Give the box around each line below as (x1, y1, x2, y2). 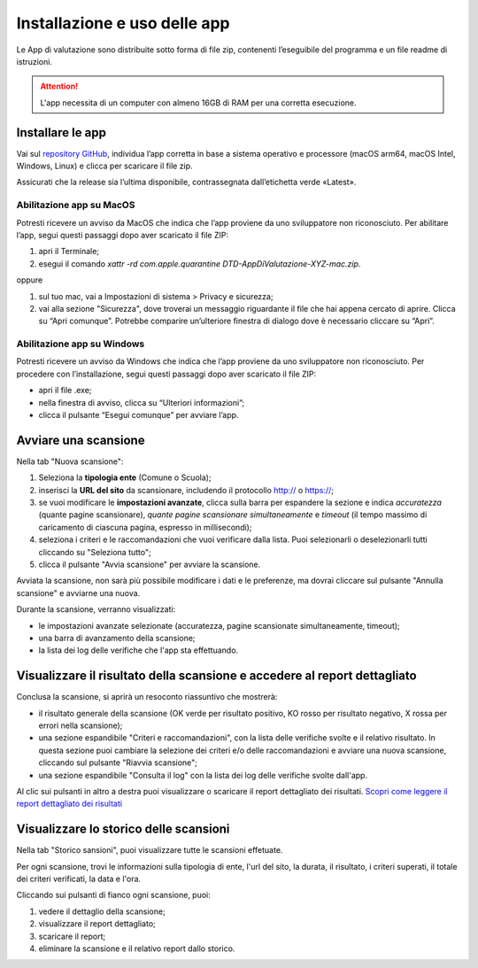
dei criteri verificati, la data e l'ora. (16, 873, 142, 885)
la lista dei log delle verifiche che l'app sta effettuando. (38, 645, 239, 655)
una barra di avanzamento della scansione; (38, 632, 196, 643)
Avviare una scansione (16, 432, 145, 447)
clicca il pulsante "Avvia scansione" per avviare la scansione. (38, 559, 261, 570)
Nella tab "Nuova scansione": (16, 456, 124, 467)
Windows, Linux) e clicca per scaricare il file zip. (16, 160, 194, 172)
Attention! (40, 81, 79, 92)
